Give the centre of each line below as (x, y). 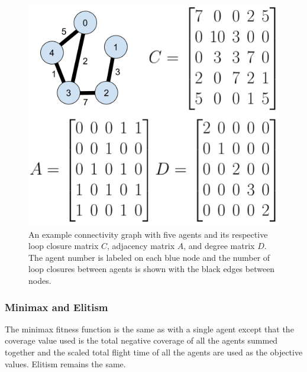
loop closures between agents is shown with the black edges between (152, 269)
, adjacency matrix (141, 246)
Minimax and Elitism (56, 307)
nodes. (40, 280)
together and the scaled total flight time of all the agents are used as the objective (154, 352)
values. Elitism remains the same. (65, 363)
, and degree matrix (219, 246)
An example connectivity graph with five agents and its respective (148, 234)
